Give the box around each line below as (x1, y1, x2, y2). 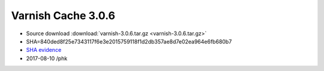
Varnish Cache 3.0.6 (11, 9, 115, 22)
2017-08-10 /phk (26, 54, 68, 62)
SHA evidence (26, 47, 62, 54)
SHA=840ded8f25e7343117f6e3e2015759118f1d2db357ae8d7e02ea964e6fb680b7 (26, 38, 232, 45)
